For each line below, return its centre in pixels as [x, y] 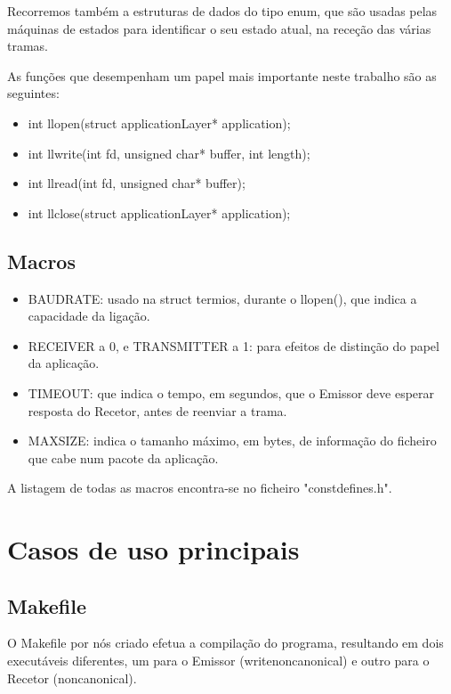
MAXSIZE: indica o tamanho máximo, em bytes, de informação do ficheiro [232, 441]
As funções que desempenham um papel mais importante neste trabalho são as [222, 75]
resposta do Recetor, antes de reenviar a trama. [157, 410]
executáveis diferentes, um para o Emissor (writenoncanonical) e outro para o [218, 661]
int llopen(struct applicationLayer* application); [159, 122]
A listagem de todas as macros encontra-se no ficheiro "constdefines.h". [200, 488]
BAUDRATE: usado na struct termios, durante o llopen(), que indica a [222, 298]
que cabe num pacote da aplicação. [123, 457]
